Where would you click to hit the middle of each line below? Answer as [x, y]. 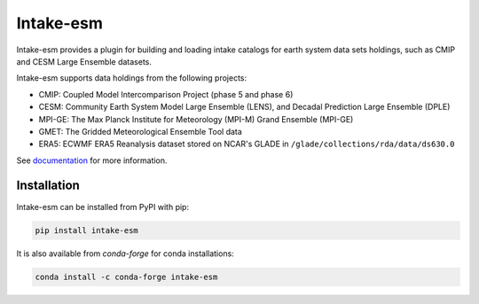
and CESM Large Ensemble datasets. [84, 61]
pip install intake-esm [87, 230]
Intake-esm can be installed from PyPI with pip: [103, 207]
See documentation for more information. [92, 160]
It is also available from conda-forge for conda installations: [125, 253]
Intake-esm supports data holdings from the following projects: [132, 78]
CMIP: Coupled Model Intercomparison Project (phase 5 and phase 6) [166, 94]
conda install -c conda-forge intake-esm [126, 277]
